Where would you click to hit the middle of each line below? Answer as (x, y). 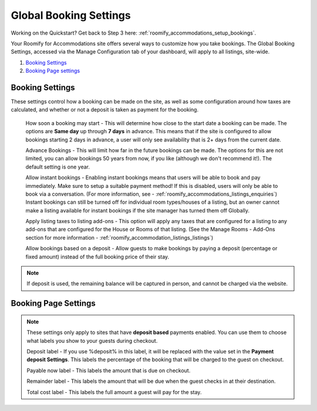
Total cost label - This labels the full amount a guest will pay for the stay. (114, 392)
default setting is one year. (58, 167)
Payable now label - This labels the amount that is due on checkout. (109, 370)
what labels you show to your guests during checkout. (92, 341)
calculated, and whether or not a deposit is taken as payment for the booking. (105, 110)
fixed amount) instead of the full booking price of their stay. (97, 257)
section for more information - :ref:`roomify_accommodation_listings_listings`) (119, 237)
